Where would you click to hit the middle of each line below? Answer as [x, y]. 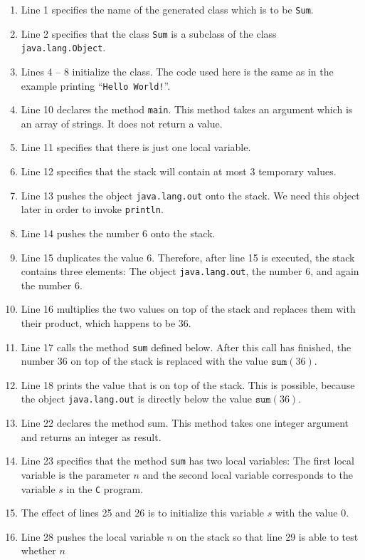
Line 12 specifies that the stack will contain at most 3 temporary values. [179, 171]
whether [38, 550]
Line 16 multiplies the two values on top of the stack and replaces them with [188, 309]
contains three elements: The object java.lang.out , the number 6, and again [190, 271]
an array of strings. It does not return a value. [122, 123]
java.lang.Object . [63, 47]
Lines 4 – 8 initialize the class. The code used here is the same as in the [177, 71]
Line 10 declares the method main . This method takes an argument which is [187, 109]
